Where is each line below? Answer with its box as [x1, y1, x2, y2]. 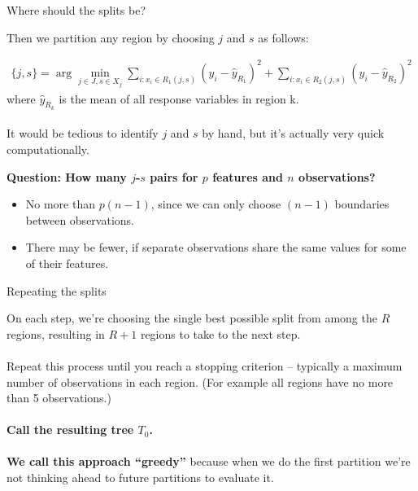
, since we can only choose [150, 195, 281, 213]
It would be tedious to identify [7, 125, 159, 142]
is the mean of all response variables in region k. [59, 90, 299, 107]
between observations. [25, 211, 134, 228]
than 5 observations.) [7, 389, 111, 406]
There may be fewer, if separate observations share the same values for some [25, 239, 407, 256]
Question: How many [7, 168, 127, 185]
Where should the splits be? [7, 2, 146, 18]
